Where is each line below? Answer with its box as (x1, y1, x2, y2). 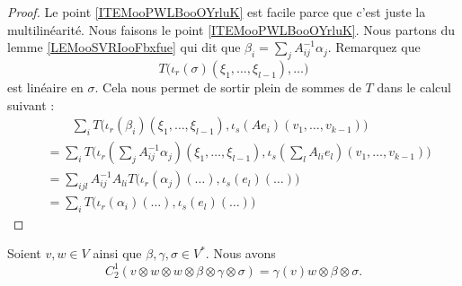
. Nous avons (205, 244, 276, 263)
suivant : (7, 95, 55, 114)
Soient (7, 244, 41, 263)
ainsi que (93, 244, 142, 263)
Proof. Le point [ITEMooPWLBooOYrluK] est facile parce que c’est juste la (7, 3, 426, 21)
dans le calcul (377, 77, 451, 96)
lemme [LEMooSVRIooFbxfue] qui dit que (7, 38, 241, 56)
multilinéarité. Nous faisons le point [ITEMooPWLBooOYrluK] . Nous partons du (7, 20, 455, 39)
